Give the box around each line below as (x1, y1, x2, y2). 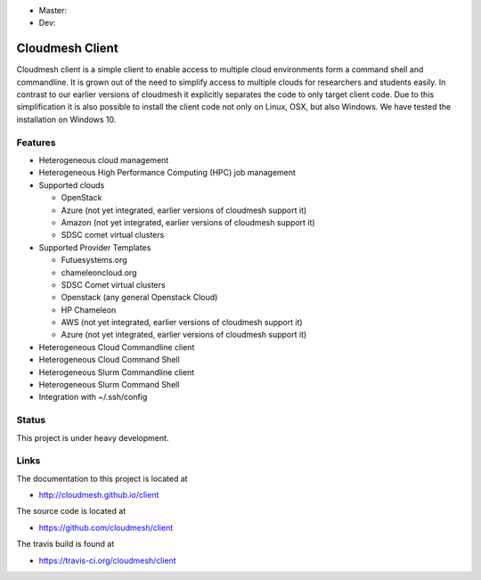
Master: (38, 5, 67, 15)
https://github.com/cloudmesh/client (38, 522, 174, 533)
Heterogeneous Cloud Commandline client (38, 341, 195, 352)
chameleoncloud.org (61, 267, 137, 278)
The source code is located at (16, 506, 126, 517)
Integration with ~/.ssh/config (38, 392, 148, 403)
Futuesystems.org (61, 255, 128, 265)
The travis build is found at (16, 539, 115, 550)
